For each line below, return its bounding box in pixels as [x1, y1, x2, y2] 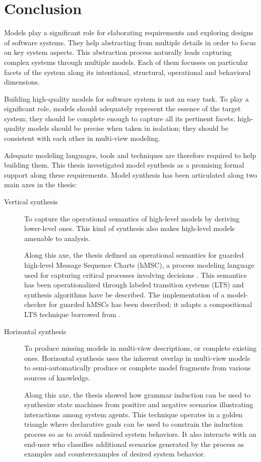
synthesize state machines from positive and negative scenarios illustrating [24, 399, 253, 410]
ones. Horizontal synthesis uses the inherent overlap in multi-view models [24, 352, 250, 363]
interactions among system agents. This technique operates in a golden [24, 409, 242, 419]
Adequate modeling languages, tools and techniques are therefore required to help [4, 149, 256, 160]
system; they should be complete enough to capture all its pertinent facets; [4, 113, 235, 123]
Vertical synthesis [4, 196, 58, 207]
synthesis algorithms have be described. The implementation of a [24, 289, 225, 299]
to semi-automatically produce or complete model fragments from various [24, 362, 251, 373]
